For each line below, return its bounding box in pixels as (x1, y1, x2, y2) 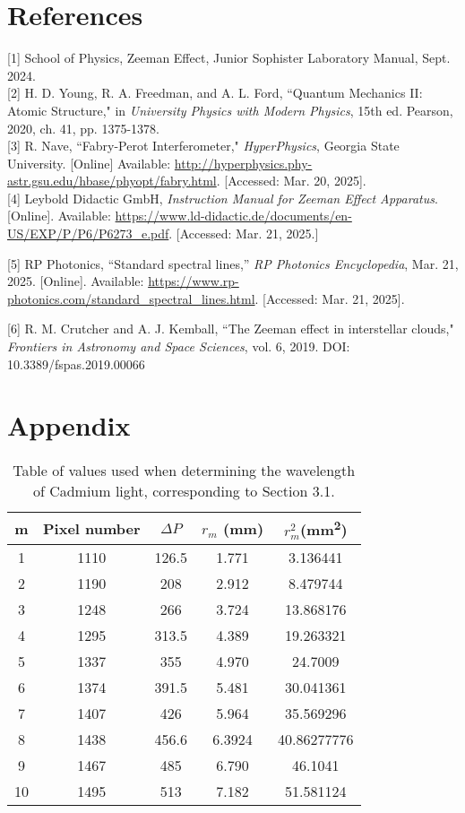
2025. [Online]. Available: (7, 272, 144, 290)
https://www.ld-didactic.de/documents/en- (115, 206, 352, 225)
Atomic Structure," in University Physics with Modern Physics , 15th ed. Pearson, (7, 100, 453, 119)
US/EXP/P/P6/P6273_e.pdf (7, 224, 169, 243)
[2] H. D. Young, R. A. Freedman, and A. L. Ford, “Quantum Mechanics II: (7, 83, 423, 102)
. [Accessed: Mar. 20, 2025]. (216, 171, 366, 190)
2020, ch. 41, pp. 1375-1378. (7, 118, 159, 137)
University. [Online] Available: (7, 153, 171, 172)
